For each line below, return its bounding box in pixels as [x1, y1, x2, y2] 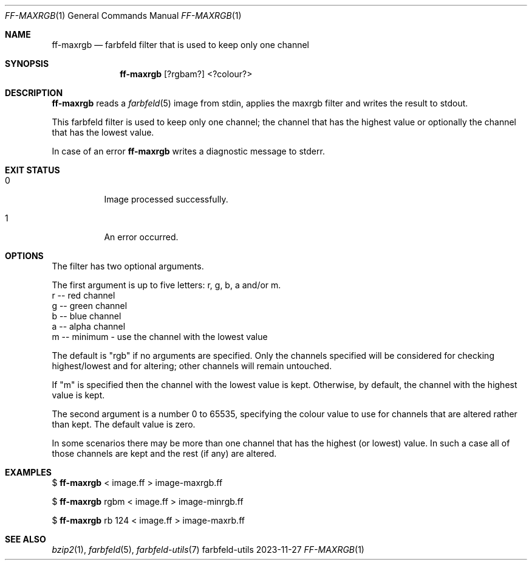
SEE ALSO [5, 534, 46, 544]
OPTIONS [5, 251, 44, 261]
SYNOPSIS [5, 58, 49, 69]
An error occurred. [104, 232, 179, 242]
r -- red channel [52, 290, 115, 300]
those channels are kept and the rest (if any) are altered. [52, 448, 277, 459]
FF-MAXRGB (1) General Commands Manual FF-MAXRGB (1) [5, 10, 242, 21]
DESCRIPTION [5, 88, 63, 98]
